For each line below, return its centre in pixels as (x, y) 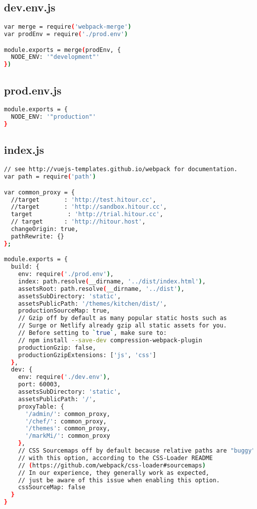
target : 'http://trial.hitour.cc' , (87, 214)
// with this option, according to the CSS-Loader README (115, 458)
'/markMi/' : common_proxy (67, 436)
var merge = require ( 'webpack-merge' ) (68, 27)
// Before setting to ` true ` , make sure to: (92, 333)
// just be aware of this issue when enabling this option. (119, 480)
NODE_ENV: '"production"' (54, 117)
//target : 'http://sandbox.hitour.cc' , (89, 207)
